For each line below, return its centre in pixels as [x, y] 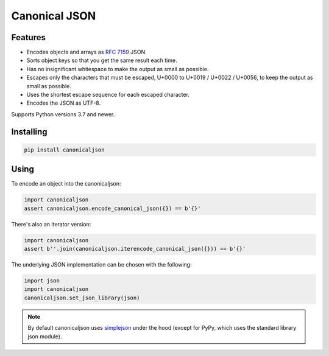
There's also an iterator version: [51, 224]
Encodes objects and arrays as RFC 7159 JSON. [87, 52]
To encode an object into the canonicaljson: [66, 184]
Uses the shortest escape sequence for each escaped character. [108, 95]
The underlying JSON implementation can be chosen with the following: [101, 265]
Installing [30, 132]
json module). [45, 336]
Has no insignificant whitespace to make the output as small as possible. [118, 69]
